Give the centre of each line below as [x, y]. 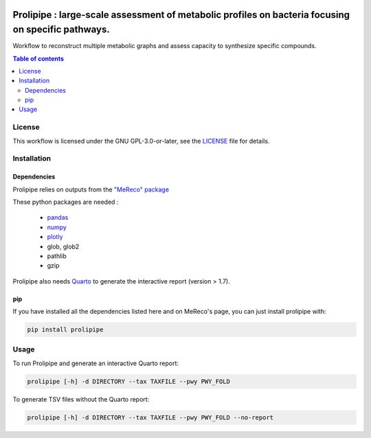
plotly [55, 237]
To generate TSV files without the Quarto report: [81, 399]
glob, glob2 [63, 246]
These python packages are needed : [66, 202]
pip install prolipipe [65, 330]
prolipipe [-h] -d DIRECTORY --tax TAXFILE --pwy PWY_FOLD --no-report [150, 417]
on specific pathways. [61, 30]
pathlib [57, 256]
